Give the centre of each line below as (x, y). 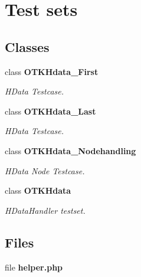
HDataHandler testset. (45, 210)
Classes (27, 46)
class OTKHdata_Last (50, 111)
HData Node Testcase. (45, 170)
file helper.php (34, 267)
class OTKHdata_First (52, 71)
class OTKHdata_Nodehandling (70, 150)
